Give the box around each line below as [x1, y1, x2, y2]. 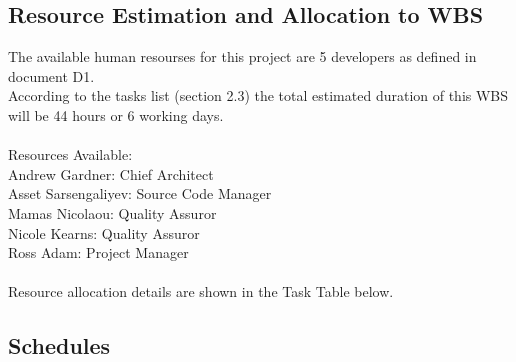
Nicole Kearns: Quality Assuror [8, 222, 200, 243]
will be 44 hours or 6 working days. [8, 104, 224, 125]
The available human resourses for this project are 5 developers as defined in [8, 46, 477, 67]
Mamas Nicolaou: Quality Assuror [8, 202, 217, 223]
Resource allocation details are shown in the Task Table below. [8, 281, 394, 302]
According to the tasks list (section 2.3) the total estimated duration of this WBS [8, 85, 509, 106]
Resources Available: [8, 144, 133, 165]
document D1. [8, 65, 95, 86]
